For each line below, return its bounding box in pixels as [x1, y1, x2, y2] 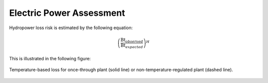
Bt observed [120, 37, 143, 44]
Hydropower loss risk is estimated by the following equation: [9, 25, 133, 31]
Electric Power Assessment [9, 7, 125, 18]
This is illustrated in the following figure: [9, 56, 91, 62]
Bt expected [120, 42, 143, 49]
